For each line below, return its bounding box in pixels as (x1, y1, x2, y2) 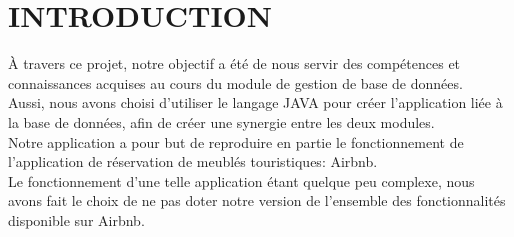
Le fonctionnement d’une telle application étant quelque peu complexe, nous (8, 170, 475, 191)
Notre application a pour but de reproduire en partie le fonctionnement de (8, 131, 464, 152)
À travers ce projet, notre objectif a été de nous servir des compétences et (8, 53, 461, 74)
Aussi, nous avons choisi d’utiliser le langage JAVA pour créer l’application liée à (8, 92, 503, 113)
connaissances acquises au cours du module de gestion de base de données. (8, 72, 463, 93)
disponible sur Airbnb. (8, 209, 145, 230)
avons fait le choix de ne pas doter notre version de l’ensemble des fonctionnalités (8, 190, 506, 211)
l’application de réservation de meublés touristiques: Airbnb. (8, 151, 378, 172)
